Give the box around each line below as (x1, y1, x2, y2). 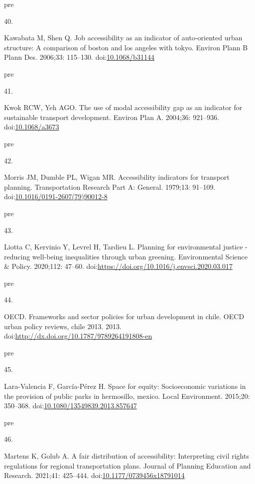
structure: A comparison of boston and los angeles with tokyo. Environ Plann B (4, 42, 248, 52)
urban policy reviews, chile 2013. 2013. (4, 321, 122, 331)
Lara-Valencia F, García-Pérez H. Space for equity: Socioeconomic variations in (4, 381, 246, 391)
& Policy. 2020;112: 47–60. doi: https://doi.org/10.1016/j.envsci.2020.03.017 (4, 261, 233, 271)
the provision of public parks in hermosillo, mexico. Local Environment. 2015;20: (4, 390, 250, 401)
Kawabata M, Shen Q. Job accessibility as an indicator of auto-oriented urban (4, 32, 243, 43)
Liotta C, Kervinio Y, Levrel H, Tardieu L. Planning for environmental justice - (4, 242, 248, 252)
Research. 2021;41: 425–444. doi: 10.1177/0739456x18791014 (4, 470, 185, 481)
